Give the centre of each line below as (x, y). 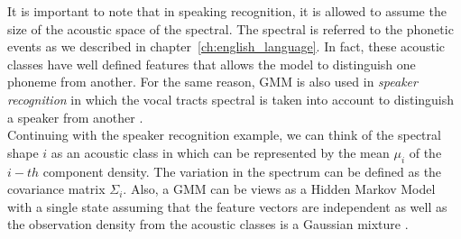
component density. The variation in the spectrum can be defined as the (242, 171)
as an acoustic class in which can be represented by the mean (220, 152)
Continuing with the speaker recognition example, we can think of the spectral (224, 135)
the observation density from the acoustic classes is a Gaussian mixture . (208, 224)
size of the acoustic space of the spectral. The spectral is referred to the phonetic (230, 28)
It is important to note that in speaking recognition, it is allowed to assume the (227, 11)
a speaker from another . (75, 117)
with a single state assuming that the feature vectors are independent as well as (227, 206)
